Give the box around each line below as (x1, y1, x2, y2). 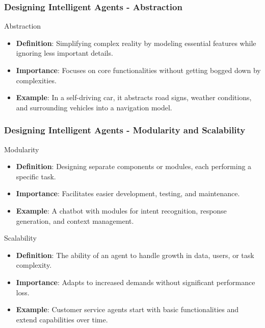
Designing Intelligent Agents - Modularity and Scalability (4, 124, 246, 136)
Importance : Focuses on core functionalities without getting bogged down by (16, 65, 261, 75)
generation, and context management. (16, 215, 134, 226)
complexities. (16, 75, 57, 85)
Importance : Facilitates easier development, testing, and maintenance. (16, 188, 240, 199)
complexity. (16, 260, 52, 270)
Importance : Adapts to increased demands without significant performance (16, 276, 255, 287)
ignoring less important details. (16, 48, 113, 58)
